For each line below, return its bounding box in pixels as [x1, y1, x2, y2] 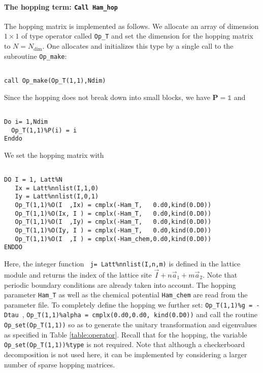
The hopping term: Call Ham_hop [4, 1, 118, 12]
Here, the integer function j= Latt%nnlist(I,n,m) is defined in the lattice [4, 258, 241, 269]
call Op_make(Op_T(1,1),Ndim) [4, 77, 106, 85]
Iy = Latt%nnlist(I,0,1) [15, 193, 99, 200]
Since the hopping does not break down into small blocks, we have [4, 91, 210, 102]
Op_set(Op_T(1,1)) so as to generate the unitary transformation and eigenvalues [4, 319, 257, 330]
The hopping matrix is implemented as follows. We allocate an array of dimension [4, 20, 259, 31]
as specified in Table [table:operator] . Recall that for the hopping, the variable [4, 329, 247, 340]
